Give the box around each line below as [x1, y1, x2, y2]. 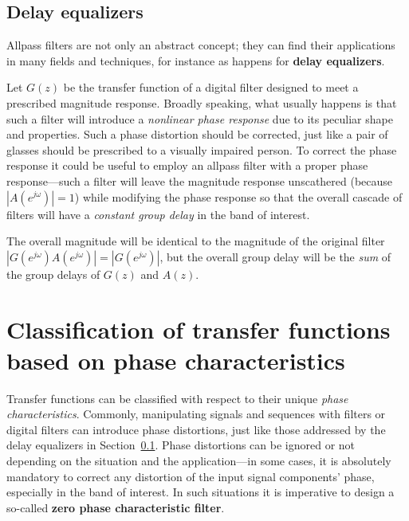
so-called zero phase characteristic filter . [6, 499, 225, 515]
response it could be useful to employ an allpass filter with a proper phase [6, 157, 368, 174]
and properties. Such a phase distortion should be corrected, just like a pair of [6, 126, 388, 143]
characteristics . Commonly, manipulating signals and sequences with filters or [6, 405, 386, 422]
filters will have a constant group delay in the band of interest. [6, 206, 310, 222]
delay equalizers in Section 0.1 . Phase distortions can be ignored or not [6, 437, 356, 453]
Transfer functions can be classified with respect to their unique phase [6, 390, 348, 406]
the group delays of [6, 265, 100, 282]
